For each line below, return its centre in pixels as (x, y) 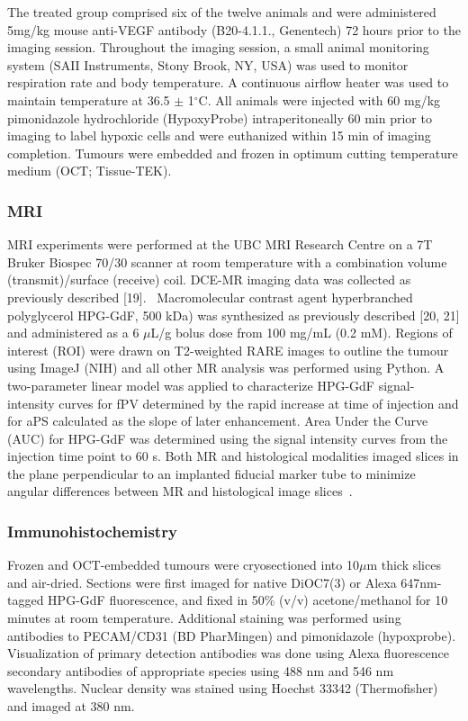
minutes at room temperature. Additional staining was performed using (204, 618)
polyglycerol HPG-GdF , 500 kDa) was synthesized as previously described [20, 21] (234, 315)
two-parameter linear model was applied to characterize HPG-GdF (191, 385)
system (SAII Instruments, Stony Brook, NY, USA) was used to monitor (208, 64)
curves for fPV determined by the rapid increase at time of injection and (259, 403)
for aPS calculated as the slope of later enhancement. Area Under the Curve (218, 421)
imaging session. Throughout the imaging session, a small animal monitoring (218, 47)
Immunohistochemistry (92, 531)
